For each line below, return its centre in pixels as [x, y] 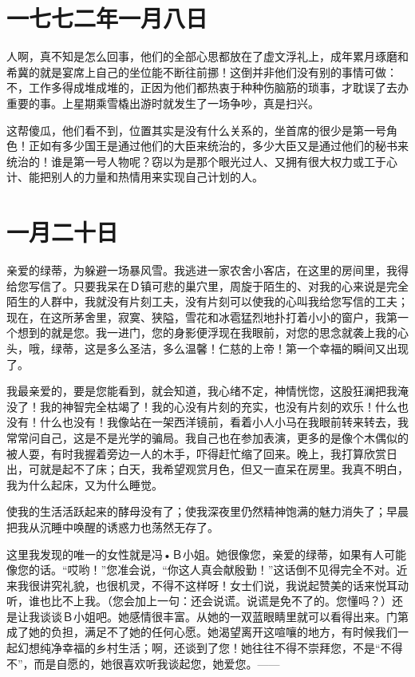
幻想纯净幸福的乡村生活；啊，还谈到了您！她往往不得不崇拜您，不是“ [199, 648]
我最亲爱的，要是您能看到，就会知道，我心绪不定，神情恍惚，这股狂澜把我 [202, 391]
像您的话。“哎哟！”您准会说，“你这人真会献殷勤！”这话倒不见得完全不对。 [202, 570]
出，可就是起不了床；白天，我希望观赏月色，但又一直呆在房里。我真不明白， [207, 469]
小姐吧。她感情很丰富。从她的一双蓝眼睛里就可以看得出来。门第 [241, 616]
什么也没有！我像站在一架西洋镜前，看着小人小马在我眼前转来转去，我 [224, 422]
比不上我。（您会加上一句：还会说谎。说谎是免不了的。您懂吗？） [221, 601]
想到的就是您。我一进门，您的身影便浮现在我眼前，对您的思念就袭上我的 [207, 333]
